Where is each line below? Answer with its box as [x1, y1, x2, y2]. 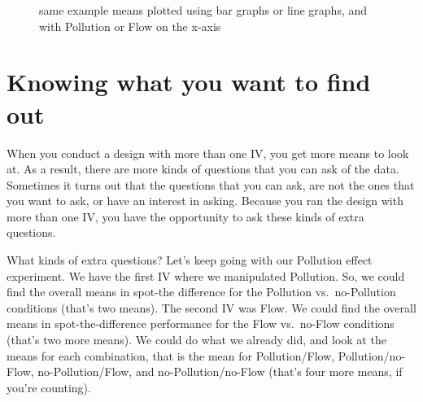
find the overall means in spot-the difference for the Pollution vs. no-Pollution [7, 283, 396, 300]
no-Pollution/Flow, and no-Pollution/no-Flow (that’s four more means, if [37, 363, 403, 380]
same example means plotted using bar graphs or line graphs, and [39, 2, 368, 18]
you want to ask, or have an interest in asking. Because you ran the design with [7, 192, 403, 209]
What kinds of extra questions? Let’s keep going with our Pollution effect [7, 251, 373, 269]
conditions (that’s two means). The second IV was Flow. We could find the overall [7, 299, 416, 316]
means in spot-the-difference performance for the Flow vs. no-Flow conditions [7, 315, 395, 332]
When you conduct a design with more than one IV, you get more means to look [7, 144, 409, 161]
